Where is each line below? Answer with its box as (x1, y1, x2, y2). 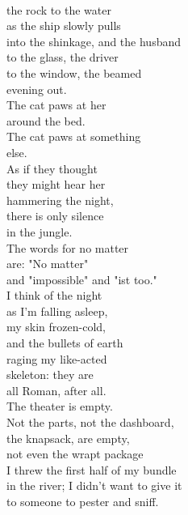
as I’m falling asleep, (6, 302, 108, 319)
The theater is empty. (6, 398, 113, 415)
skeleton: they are (6, 366, 94, 383)
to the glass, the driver (6, 49, 119, 66)
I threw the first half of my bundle (6, 461, 177, 478)
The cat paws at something (6, 128, 141, 145)
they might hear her (6, 176, 106, 193)
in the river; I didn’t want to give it (6, 477, 182, 494)
